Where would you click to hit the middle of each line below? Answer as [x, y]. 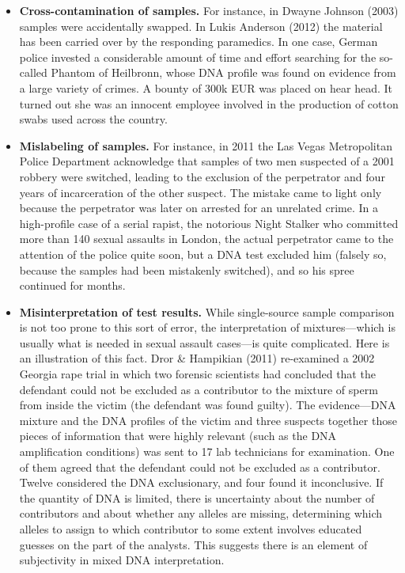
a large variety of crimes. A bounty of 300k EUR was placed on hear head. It [206, 87]
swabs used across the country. [93, 119]
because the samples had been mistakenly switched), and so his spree [187, 269]
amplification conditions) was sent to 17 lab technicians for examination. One [207, 452]
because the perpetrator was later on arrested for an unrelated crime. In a [199, 208]
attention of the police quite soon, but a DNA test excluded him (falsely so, [203, 254]
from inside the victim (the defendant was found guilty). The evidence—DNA [208, 405]
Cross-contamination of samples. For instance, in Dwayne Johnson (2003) [209, 10]
